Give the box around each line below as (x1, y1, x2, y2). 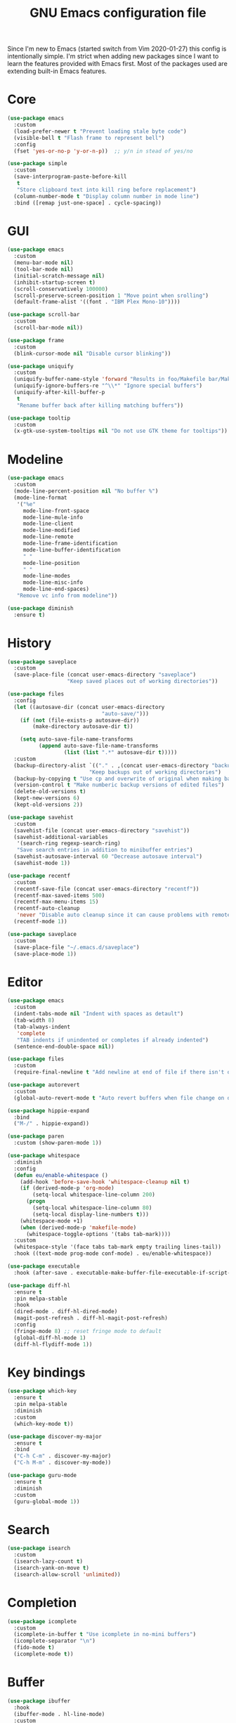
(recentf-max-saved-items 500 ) (13, 892, 105, 899)
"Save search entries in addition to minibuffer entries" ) (16, 847, 193, 854)
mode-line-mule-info (22, 514, 83, 521)
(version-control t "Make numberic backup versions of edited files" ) (13, 781, 225, 788)
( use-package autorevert (7, 1081, 80, 1088)
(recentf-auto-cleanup (13, 905, 80, 912)
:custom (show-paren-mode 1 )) (13, 1140, 102, 1147)
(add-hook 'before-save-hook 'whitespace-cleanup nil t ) (20, 1178, 190, 1185)
